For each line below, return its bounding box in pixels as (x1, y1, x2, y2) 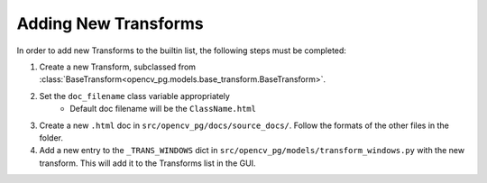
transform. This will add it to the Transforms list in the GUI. (39, 158, 256, 169)
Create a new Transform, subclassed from (39, 61, 197, 72)
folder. (39, 132, 63, 143)
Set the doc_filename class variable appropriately (39, 90, 230, 101)
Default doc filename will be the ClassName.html (69, 104, 257, 114)
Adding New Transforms (16, 14, 205, 33)
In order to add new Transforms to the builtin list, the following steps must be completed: (16, 45, 347, 56)
